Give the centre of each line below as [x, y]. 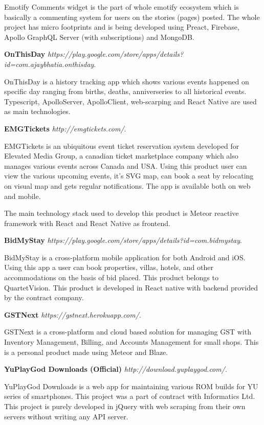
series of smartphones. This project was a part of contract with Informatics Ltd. [130, 396]
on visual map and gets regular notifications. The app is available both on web [127, 185]
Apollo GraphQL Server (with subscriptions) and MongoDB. [99, 37]
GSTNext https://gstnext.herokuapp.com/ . [73, 314]
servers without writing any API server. [66, 416]
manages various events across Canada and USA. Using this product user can [126, 165]
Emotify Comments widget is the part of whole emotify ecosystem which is [122, 7]
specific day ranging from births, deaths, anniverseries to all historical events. [125, 91]
